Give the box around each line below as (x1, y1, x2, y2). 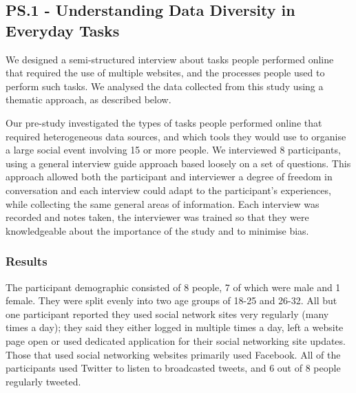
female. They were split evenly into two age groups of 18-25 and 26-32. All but (6, 293, 337, 308)
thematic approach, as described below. (6, 92, 171, 107)
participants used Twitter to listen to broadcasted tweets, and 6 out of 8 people (6, 361, 341, 375)
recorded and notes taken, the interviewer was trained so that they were (6, 210, 309, 224)
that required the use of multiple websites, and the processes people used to (6, 65, 325, 80)
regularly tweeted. (6, 374, 81, 388)
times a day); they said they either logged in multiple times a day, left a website (6, 320, 344, 334)
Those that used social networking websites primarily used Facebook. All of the (6, 347, 341, 361)
